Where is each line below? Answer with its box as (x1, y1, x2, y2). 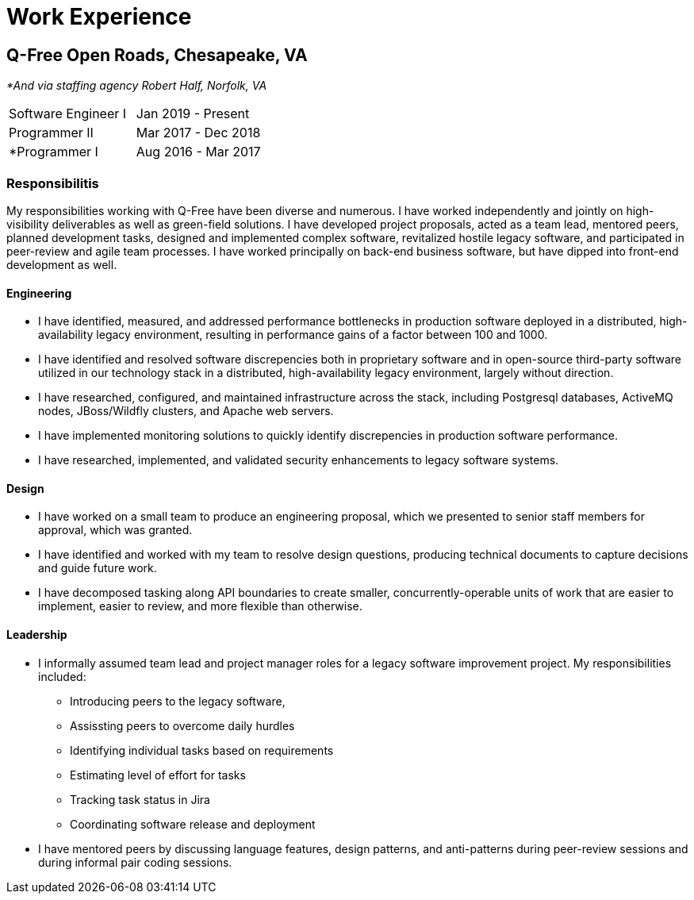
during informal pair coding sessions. (38, 855, 232, 869)
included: (38, 669, 86, 683)
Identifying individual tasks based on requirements (70, 743, 334, 757)
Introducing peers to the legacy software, (70, 694, 286, 708)
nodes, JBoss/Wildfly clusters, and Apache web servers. (38, 404, 334, 418)
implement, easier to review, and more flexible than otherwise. (38, 599, 362, 613)
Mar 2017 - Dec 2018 (136, 125, 261, 141)
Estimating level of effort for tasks (70, 767, 246, 782)
